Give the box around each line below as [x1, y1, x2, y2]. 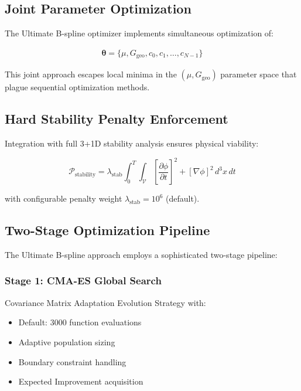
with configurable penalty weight [5, 192, 122, 205]
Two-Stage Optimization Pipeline [5, 221, 210, 239]
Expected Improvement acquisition [18, 375, 143, 387]
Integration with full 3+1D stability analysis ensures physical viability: [5, 137, 259, 149]
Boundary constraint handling [18, 355, 126, 368]
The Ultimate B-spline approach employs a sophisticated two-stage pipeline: [5, 248, 278, 260]
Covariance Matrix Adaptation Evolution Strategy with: [5, 296, 206, 308]
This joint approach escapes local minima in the [5, 68, 177, 80]
